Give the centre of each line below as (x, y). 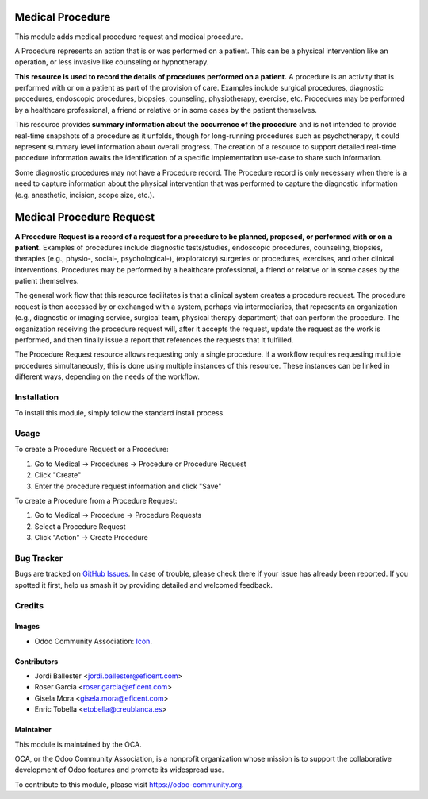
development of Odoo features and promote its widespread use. (119, 770)
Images (27, 627)
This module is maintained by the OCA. (78, 744)
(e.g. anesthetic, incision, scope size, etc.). (84, 195)
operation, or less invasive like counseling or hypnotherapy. (112, 62)
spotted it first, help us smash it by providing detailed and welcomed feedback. (143, 585)
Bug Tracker (39, 558)
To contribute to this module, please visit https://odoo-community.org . (130, 784)
